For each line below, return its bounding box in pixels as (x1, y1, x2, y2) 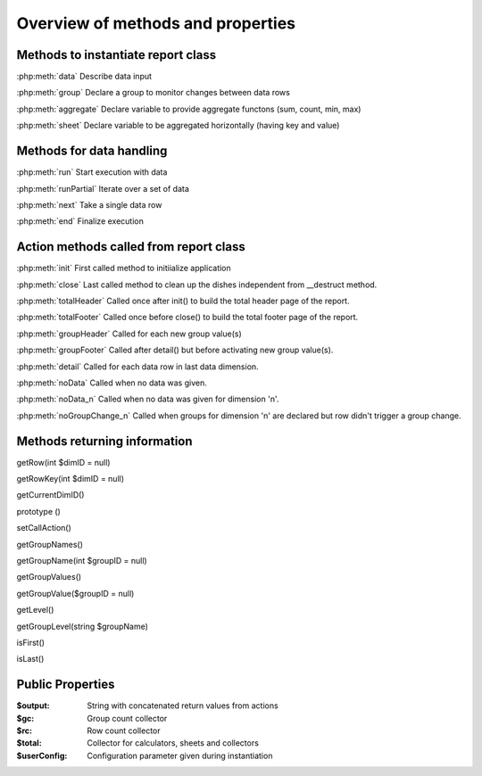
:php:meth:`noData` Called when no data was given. (16, 377, 207, 388)
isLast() (16, 654, 45, 665)
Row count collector (87, 725, 161, 736)
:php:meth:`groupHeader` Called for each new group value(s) (16, 328, 242, 339)
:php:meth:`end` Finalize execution (16, 216, 145, 227)
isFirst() (16, 637, 45, 648)
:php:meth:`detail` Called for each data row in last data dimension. (16, 361, 259, 372)
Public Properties (16, 677, 115, 692)
